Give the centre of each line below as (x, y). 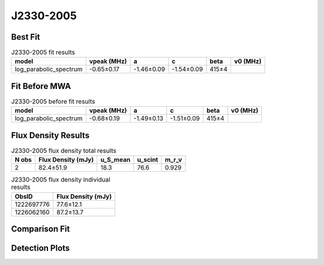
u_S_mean (115, 160)
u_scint (148, 160)
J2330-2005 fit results (43, 52)
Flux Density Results (50, 135)
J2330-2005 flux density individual (61, 180)
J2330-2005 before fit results (53, 102)
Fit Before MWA (41, 86)
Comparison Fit (40, 229)
